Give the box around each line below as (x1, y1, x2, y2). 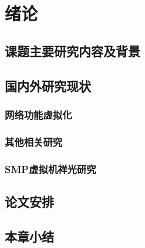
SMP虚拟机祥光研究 (5, 161, 96, 176)
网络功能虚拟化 (5, 107, 72, 122)
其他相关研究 (5, 134, 63, 149)
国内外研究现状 (5, 76, 91, 94)
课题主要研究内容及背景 (5, 41, 140, 60)
